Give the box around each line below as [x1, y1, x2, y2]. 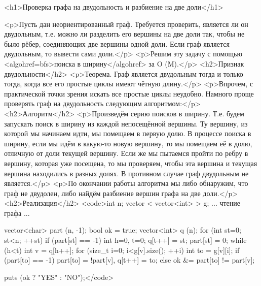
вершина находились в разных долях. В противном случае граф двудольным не [4, 168, 249, 178]
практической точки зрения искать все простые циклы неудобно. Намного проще [4, 88, 254, 99]
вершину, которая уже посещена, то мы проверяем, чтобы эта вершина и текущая [4, 157, 257, 168]
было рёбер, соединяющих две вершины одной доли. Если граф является [4, 38, 230, 49]
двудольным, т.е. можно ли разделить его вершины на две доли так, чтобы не [4, 28, 245, 39]
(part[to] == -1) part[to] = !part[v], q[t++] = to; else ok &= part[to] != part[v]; [4, 255, 255, 265]
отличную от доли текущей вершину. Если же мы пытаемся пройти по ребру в [4, 148, 248, 158]
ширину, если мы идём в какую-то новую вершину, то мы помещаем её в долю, [4, 138, 252, 148]
